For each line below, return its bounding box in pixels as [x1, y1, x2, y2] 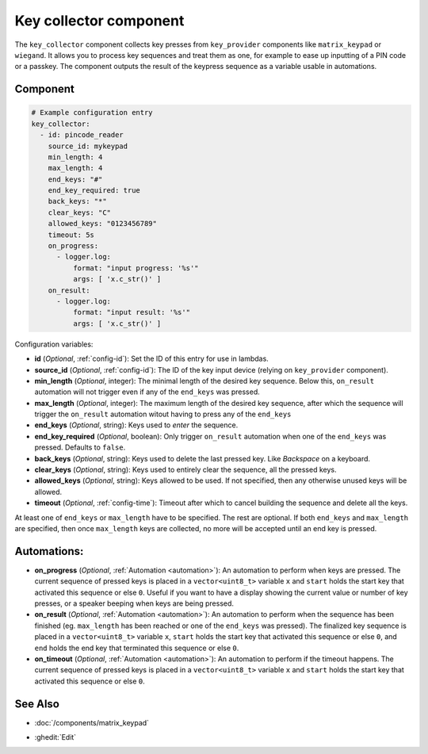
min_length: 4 [48, 152, 103, 162]
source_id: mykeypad [48, 141, 128, 151]
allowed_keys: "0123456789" [48, 219, 158, 228]
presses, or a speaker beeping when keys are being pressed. [34, 599, 234, 608]
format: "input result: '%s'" [72, 308, 190, 317]
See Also [14, 697, 59, 710]
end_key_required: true [48, 186, 140, 195]
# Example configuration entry [31, 108, 154, 117]
